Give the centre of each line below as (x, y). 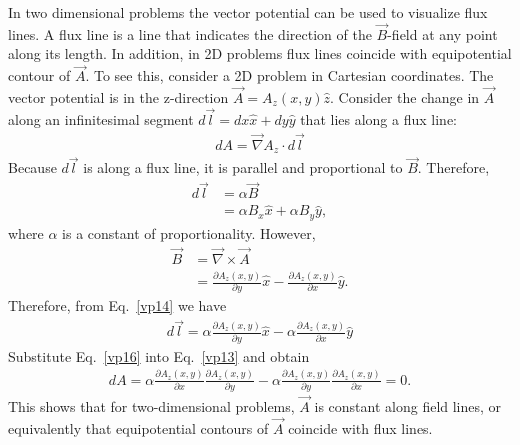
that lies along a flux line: (378, 118)
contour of (39, 75)
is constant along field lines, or (408, 406)
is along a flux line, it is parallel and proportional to (243, 167)
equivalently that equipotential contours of (138, 427)
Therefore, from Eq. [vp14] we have (117, 305)
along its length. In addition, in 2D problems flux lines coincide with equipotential (260, 53)
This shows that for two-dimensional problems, (151, 406)
